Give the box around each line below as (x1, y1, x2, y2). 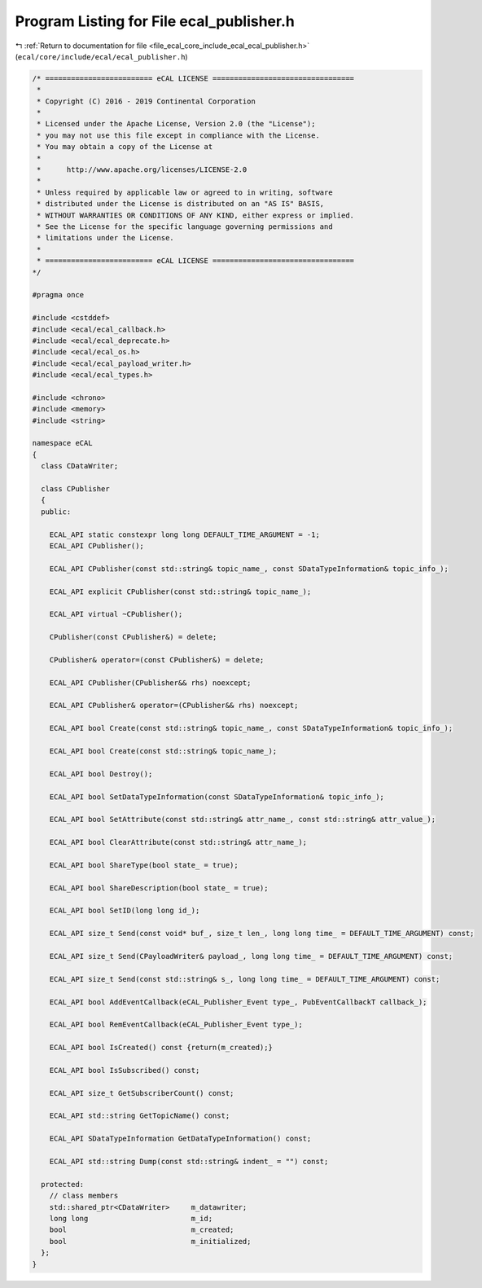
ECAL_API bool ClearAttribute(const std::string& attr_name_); (49, 837, 308, 847)
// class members (49, 1191, 119, 1201)
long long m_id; (49, 1214, 213, 1223)
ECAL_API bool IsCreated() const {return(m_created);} (49, 1043, 273, 1053)
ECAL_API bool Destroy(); (49, 769, 153, 778)
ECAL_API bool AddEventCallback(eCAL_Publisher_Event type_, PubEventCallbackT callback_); (49, 997, 427, 1006)
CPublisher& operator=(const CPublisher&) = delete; (49, 655, 265, 664)
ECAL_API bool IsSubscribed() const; (49, 1066, 200, 1075)
